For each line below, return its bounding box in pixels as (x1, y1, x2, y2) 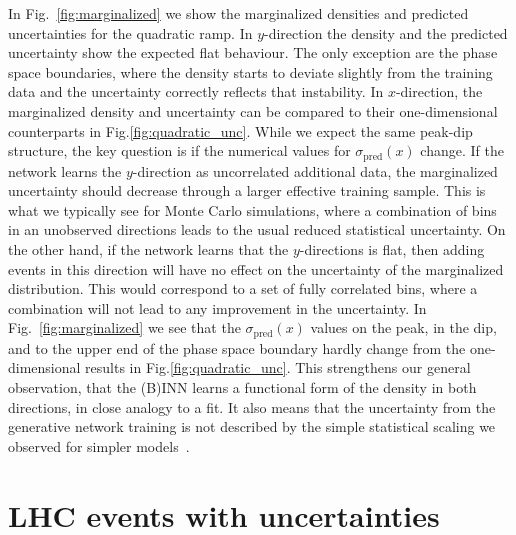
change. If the (420, 140, 504, 161)
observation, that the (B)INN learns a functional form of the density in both (8, 377, 477, 397)
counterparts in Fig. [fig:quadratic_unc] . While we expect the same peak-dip (8, 120, 473, 141)
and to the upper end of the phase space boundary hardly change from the (8, 337, 466, 358)
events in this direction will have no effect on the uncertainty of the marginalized (8, 258, 504, 279)
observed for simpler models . (8, 435, 190, 456)
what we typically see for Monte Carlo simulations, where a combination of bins (8, 199, 497, 220)
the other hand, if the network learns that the (8, 238, 289, 259)
